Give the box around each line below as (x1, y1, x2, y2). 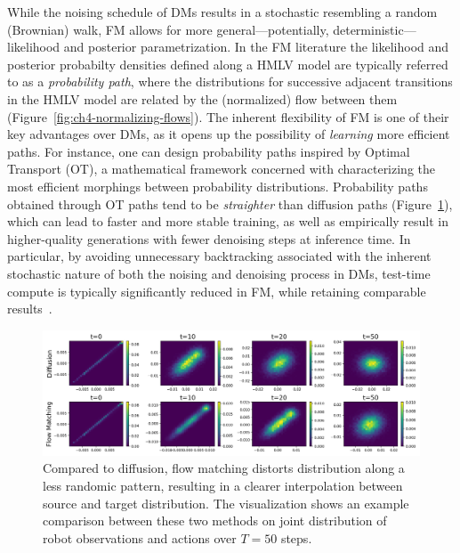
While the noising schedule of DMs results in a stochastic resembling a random (7, 3, 438, 20)
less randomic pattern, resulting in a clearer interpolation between (43, 476, 403, 495)
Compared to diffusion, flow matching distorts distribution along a (43, 459, 405, 477)
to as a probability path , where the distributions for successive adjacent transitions (7, 72, 453, 91)
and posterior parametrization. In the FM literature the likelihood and (63, 37, 449, 56)
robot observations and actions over (43, 528, 237, 547)
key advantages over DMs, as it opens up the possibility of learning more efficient (7, 125, 450, 143)
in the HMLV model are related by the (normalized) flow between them (7, 89, 398, 108)
